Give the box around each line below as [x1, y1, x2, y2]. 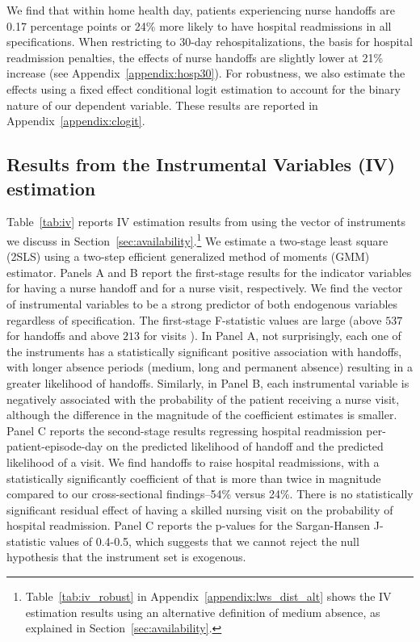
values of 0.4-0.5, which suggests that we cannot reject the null [49, 532, 359, 549]
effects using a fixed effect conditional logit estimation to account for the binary [6, 80, 401, 97]
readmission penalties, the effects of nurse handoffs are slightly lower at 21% [6, 48, 384, 65]
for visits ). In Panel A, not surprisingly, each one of [143, 327, 401, 344]
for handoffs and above [6, 327, 120, 344]
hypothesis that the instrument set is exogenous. [6, 548, 246, 565]
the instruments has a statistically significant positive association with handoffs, [6, 342, 402, 359]
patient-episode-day [6, 438, 103, 455]
